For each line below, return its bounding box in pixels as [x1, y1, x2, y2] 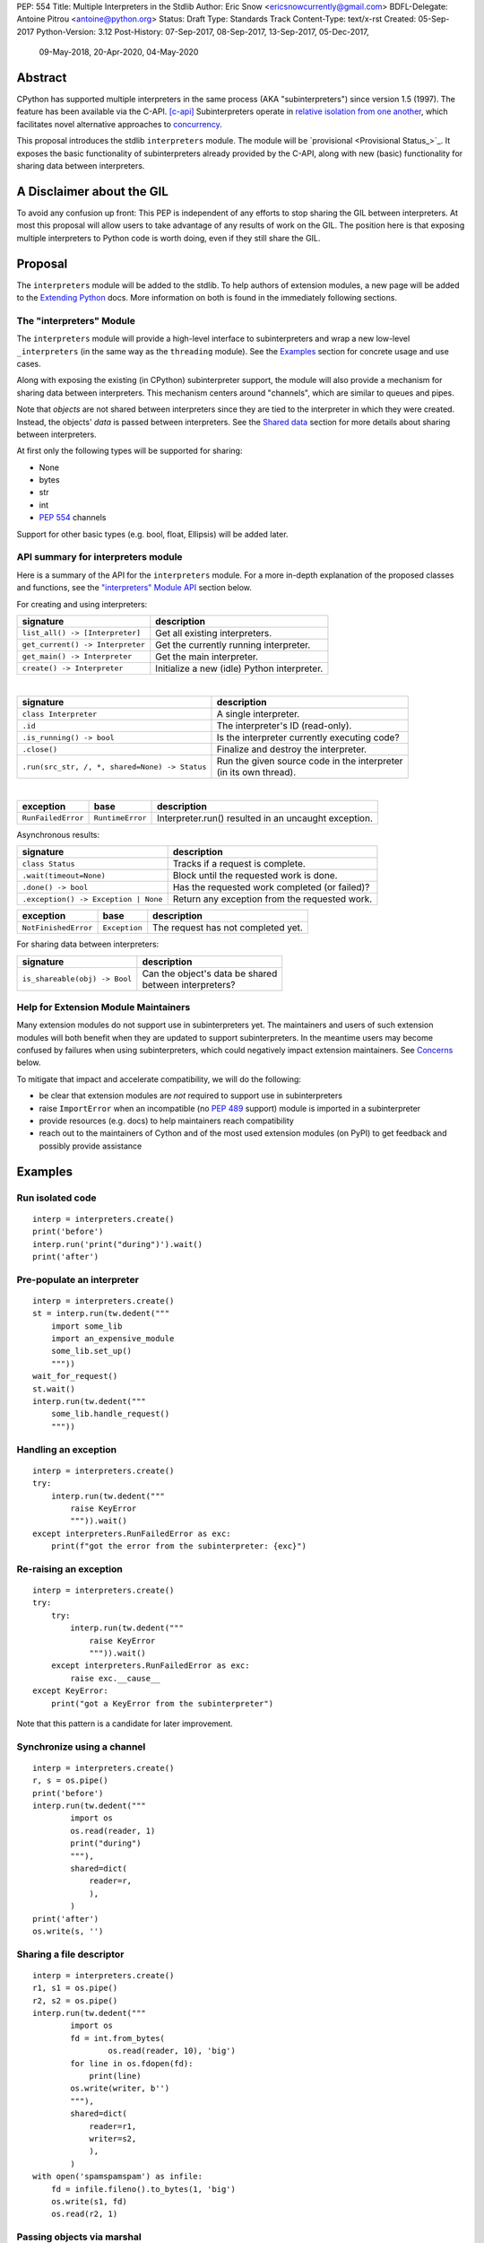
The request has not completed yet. [152, 921, 304, 934]
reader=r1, [89, 2121, 137, 2131]
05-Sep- [418, 13, 450, 24]
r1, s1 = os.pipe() [32, 1983, 118, 1994]
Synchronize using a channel [16, 1741, 146, 1753]
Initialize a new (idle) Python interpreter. [155, 662, 324, 675]
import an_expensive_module [50, 1333, 175, 1344]
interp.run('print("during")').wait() [32, 1239, 203, 1249]
